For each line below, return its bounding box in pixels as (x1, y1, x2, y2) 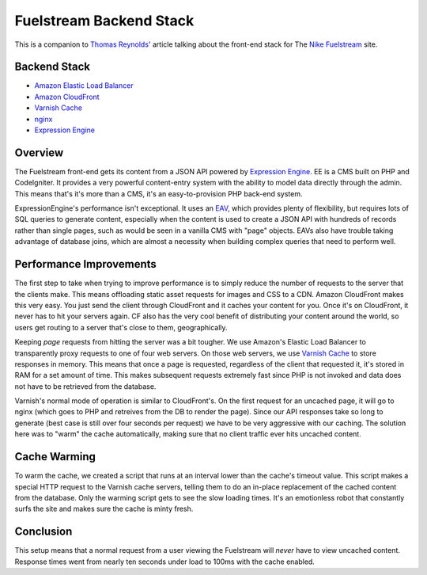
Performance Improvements (14, 257, 157, 271)
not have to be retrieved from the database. (14, 381, 157, 391)
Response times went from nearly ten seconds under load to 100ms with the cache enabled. (14, 557, 316, 566)
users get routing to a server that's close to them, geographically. (14, 322, 229, 332)
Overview (14, 146, 64, 159)
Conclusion (14, 525, 73, 539)
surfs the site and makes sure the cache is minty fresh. (14, 504, 194, 514)
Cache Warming (14, 450, 96, 463)
